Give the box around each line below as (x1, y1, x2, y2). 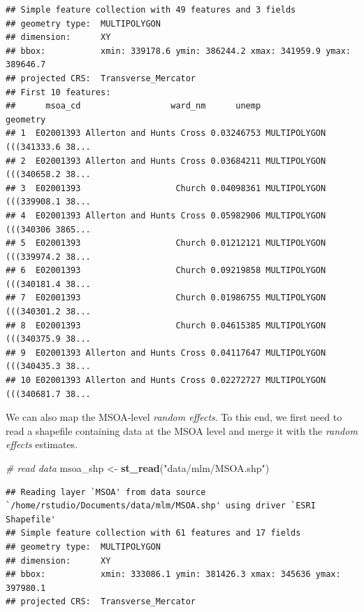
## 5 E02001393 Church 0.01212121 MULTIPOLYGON (6, 238, 326, 249)
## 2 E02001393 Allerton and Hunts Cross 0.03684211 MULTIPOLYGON (6, 155, 326, 166)
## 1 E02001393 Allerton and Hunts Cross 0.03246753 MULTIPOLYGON (6, 128, 326, 139)
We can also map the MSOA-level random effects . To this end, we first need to (6, 410, 342, 424)
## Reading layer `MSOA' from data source (6, 487, 206, 497)
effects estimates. (6, 437, 78, 452)
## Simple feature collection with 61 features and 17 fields (6, 528, 301, 538)
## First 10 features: (6, 87, 111, 97)
